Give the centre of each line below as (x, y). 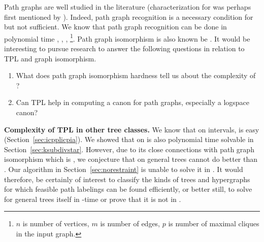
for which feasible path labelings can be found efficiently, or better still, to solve (128, 189)
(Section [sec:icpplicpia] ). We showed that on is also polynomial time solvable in (129, 139)
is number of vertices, (56, 223)
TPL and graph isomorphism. (50, 58)
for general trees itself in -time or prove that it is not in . (93, 199)
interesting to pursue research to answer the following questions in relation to (124, 48)
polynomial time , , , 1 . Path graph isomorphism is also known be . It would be (127, 38)
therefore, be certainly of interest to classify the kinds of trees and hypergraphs (127, 179)
